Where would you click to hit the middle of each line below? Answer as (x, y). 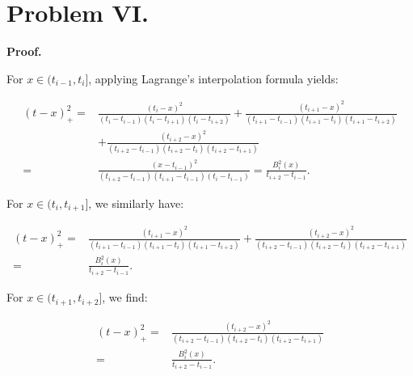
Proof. (24, 51)
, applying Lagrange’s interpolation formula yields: (213, 78)
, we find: (125, 297)
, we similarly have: (136, 203)
